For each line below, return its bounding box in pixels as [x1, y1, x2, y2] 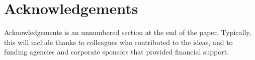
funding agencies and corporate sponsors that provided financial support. [4, 46, 229, 57]
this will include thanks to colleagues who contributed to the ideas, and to [4, 36, 233, 47]
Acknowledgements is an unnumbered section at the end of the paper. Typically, [4, 27, 251, 37]
